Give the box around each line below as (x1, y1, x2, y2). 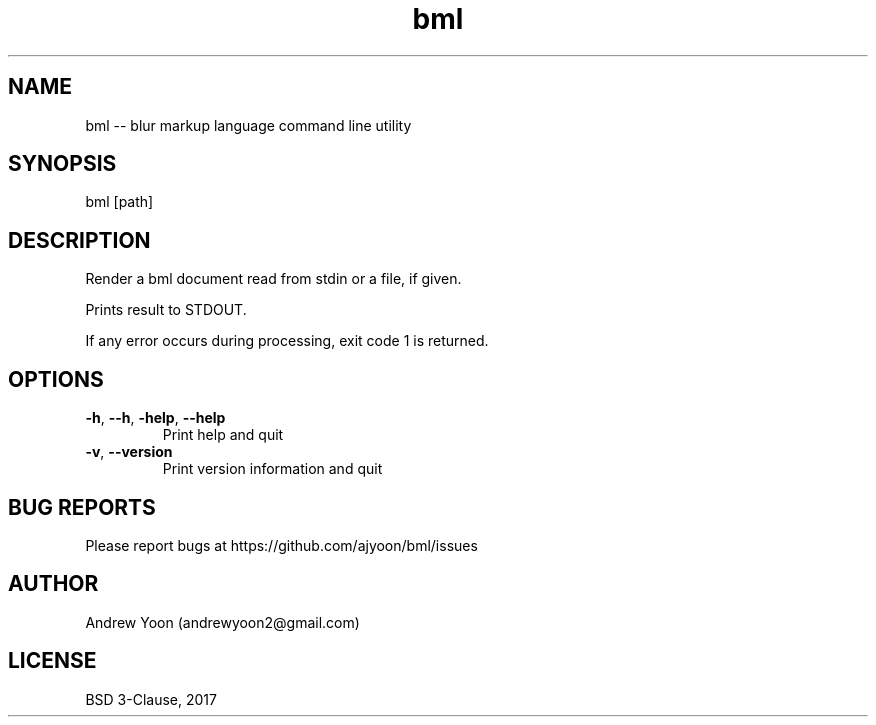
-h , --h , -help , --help (85, 409, 226, 427)
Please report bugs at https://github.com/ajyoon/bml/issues (85, 536, 478, 554)
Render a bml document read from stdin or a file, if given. (85, 270, 462, 288)
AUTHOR (8, 571, 99, 597)
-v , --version (85, 443, 173, 461)
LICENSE (8, 648, 97, 674)
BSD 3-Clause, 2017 (85, 690, 217, 708)
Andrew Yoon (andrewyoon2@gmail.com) (85, 613, 360, 631)
